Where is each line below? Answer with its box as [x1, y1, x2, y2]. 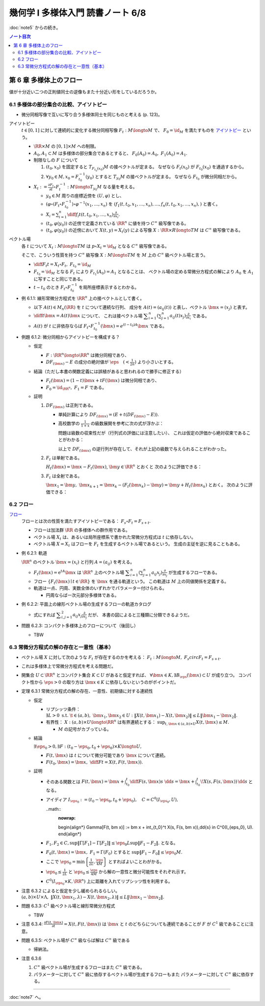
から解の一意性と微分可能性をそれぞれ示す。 [98, 869, 189, 875]
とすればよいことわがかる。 [108, 858, 164, 865]
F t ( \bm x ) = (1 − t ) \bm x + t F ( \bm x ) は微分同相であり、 [46, 378, 159, 385]
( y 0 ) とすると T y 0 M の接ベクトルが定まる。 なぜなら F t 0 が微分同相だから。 [85, 174, 240, 181]
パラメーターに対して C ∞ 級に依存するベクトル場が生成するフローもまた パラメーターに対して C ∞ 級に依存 [33, 971, 250, 977]
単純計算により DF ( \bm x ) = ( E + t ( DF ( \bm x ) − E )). [58, 411, 159, 418]
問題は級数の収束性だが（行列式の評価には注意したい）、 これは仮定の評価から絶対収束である [58, 430, 246, 436]
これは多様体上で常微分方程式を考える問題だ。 [21, 663, 116, 669]
